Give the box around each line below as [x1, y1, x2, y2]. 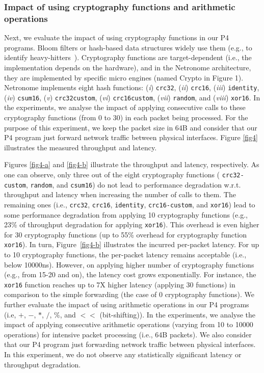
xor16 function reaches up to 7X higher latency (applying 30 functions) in [4, 279, 235, 289]
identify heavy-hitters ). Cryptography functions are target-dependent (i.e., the [4, 52, 252, 63]
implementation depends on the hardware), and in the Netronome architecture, [4, 62, 251, 72]
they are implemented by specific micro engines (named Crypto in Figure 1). [4, 72, 244, 83]
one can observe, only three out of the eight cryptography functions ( [4, 169, 220, 179]
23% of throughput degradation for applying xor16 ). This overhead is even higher [4, 219, 259, 230]
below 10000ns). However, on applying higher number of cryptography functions [4, 259, 254, 270]
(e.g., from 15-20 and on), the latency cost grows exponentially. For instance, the [4, 269, 256, 280]
